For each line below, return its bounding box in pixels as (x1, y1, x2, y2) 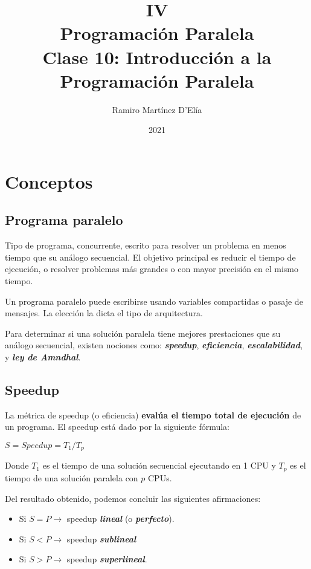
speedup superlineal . (66, 553, 147, 565)
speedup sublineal (66, 532, 136, 545)
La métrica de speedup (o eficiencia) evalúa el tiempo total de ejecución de (5, 408, 301, 421)
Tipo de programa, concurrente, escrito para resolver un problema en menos (5, 239, 286, 252)
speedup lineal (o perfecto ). (66, 512, 175, 525)
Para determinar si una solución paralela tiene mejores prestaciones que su (5, 327, 281, 339)
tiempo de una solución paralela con (5, 471, 138, 484)
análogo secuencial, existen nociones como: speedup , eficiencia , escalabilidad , (5, 339, 303, 351)
